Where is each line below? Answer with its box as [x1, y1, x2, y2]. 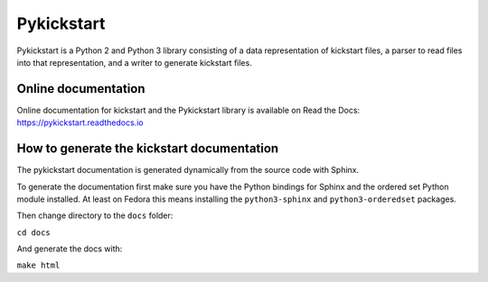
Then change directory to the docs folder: [16, 210, 174, 221]
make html [16, 260, 61, 270]
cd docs [16, 227, 52, 238]
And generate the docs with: [16, 243, 123, 254]
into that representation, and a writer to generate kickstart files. [16, 57, 252, 68]
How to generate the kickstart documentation [16, 141, 279, 157]
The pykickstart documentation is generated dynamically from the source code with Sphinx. [16, 165, 360, 176]
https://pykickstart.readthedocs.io [16, 117, 144, 128]
